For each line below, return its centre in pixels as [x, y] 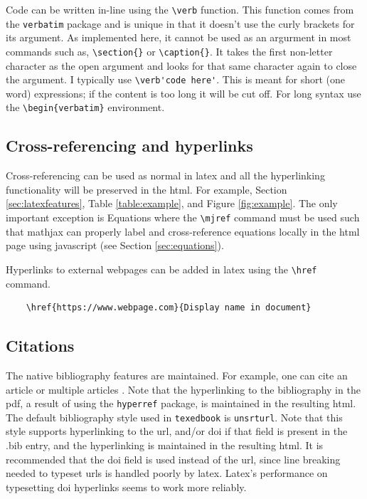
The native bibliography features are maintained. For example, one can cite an [177, 375]
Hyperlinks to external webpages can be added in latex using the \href [161, 269]
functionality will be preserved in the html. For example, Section [147, 189]
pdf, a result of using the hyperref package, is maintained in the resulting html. [181, 403]
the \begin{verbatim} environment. [85, 107]
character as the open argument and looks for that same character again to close [181, 65]
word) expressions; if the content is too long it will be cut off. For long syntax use [183, 93]
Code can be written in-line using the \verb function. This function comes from [180, 9]
